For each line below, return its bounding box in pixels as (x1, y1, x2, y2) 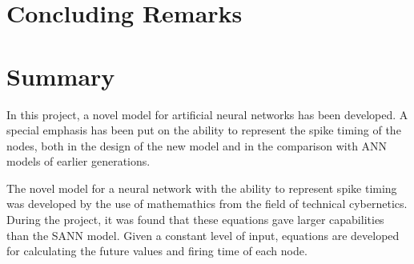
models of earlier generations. (6, 153, 151, 170)
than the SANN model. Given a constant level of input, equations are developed (6, 226, 400, 243)
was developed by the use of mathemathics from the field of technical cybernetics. (6, 195, 408, 212)
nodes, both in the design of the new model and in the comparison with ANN (6, 137, 388, 154)
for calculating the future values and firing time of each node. (6, 242, 307, 259)
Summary (6, 59, 115, 92)
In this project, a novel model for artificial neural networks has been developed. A (6, 106, 408, 122)
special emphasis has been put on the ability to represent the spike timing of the (6, 122, 401, 138)
